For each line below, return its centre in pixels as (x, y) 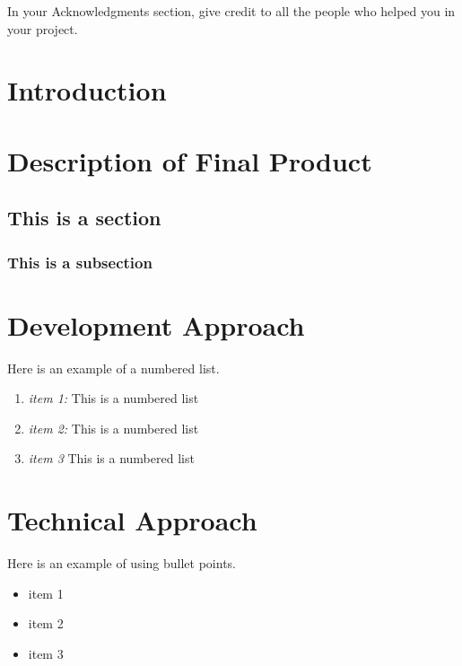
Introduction (87, 90)
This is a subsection (80, 262)
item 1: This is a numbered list (113, 398)
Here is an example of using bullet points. (122, 563)
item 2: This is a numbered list (113, 428)
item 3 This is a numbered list (111, 458)
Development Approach (156, 324)
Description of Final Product (190, 160)
